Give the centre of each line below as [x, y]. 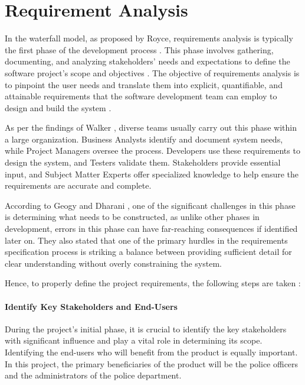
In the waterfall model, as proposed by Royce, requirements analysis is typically [149, 38]
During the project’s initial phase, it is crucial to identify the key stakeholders [146, 329]
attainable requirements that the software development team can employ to [141, 96]
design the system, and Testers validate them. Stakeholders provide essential [143, 162]
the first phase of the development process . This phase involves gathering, [139, 49]
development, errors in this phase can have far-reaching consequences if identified [151, 229]
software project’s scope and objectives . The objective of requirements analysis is [152, 72]
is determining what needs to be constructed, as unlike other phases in [132, 217]
